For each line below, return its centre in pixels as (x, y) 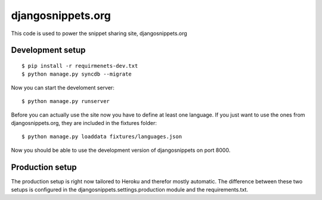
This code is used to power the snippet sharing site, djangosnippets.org (99, 33)
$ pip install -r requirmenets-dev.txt (80, 66)
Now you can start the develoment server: (63, 87)
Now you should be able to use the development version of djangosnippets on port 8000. (121, 150)
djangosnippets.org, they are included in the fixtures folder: (84, 123)
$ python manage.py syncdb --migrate (77, 74)
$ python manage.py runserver (66, 101)
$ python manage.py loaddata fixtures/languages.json (102, 137)
